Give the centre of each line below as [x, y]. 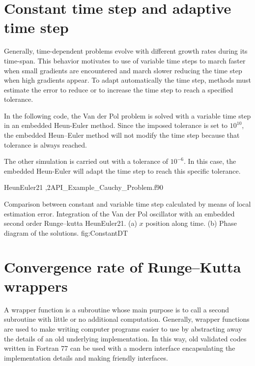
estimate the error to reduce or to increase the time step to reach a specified [119, 89]
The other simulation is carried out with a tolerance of [86, 161]
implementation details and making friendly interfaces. [86, 357]
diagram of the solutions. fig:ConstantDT [66, 232]
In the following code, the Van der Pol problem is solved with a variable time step [127, 115]
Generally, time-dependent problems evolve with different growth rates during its [126, 51]
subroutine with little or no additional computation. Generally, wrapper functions [127, 319]
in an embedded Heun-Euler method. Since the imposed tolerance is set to [116, 125]
